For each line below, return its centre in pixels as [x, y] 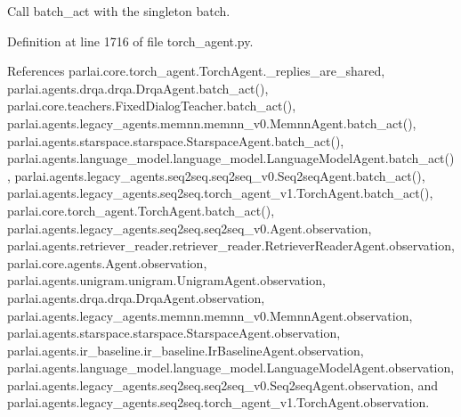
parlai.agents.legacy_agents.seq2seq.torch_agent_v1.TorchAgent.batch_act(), [220, 193]
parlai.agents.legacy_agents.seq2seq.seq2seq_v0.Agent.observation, [190, 228]
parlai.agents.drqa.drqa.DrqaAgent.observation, [136, 297]
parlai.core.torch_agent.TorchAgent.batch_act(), [141, 210]
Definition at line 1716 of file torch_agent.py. [130, 41]
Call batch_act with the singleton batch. [119, 11]
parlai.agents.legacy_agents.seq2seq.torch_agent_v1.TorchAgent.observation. [218, 402]
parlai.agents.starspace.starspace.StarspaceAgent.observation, [174, 333]
